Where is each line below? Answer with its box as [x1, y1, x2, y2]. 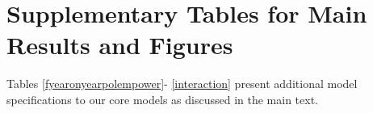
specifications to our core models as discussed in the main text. [6, 90, 318, 107]
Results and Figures [6, 28, 233, 61]
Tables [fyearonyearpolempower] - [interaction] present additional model [6, 75, 358, 92]
